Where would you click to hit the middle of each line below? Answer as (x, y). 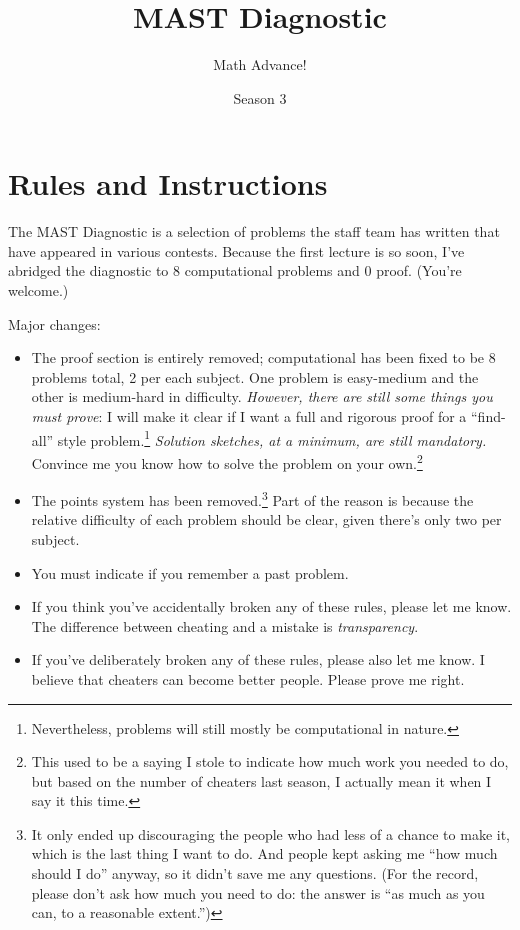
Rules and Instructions (168, 183)
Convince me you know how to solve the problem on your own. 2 (227, 461)
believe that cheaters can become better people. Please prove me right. (248, 678)
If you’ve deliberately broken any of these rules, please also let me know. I (258, 659)
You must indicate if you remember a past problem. (190, 572)
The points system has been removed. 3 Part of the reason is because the (252, 498)
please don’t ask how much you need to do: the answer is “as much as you (258, 892)
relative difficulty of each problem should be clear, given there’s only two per (266, 519)
